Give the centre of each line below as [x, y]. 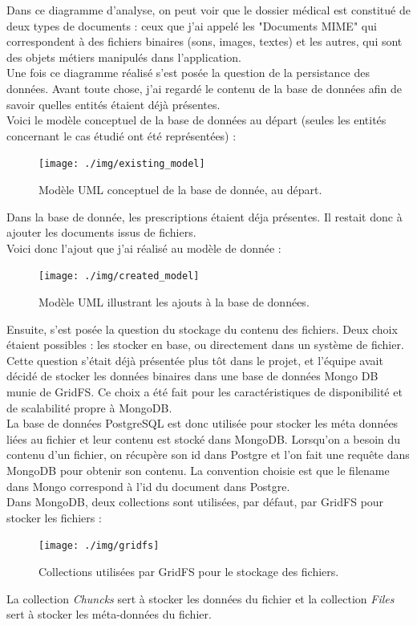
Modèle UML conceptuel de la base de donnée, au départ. [180, 189]
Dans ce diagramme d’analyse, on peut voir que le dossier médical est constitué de [208, 10]
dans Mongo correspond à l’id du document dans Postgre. [148, 486]
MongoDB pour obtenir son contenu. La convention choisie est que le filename [198, 470]
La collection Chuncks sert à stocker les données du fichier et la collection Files [200, 598]
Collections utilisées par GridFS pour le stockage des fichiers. [189, 571]
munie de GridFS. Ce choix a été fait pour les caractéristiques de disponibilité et [204, 392]
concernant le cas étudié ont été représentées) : [121, 135]
